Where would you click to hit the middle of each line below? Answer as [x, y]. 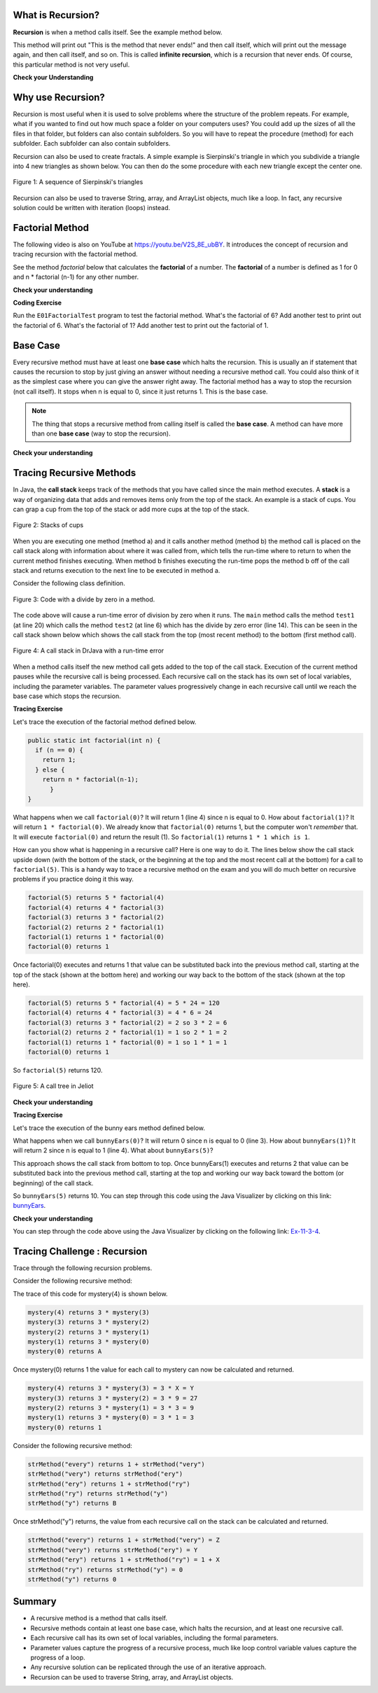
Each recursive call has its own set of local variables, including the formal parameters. [154, 1638]
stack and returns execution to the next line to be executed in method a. [117, 571]
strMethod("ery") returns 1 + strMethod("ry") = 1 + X [124, 1560]
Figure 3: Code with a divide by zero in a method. [84, 599]
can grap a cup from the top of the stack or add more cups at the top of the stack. [131, 509]
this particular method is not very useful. [71, 64]
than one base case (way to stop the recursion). [101, 433]
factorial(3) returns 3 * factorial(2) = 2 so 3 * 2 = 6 [127, 1023]
